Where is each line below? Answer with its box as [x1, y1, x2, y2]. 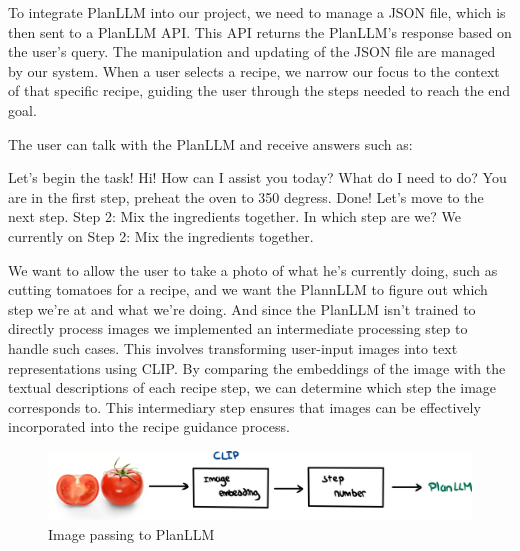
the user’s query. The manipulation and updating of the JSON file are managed [8, 41, 496, 62]
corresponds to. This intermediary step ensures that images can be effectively [8, 396, 481, 417]
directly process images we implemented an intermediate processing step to [8, 318, 468, 339]
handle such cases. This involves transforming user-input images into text [8, 337, 458, 358]
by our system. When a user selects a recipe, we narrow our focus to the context [8, 60, 500, 81]
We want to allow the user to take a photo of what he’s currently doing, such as [8, 259, 498, 280]
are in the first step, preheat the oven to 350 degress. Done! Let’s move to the [8, 186, 484, 207]
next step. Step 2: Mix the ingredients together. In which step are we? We [8, 206, 461, 227]
